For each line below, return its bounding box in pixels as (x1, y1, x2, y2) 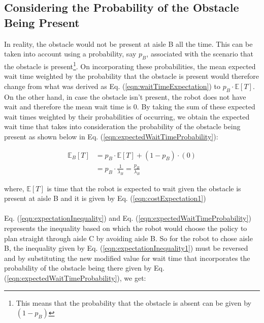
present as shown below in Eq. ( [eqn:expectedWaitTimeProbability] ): (4, 131, 218, 141)
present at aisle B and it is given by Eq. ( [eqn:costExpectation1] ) (4, 193, 206, 203)
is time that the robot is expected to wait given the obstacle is (47, 183, 241, 193)
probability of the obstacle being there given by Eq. (4, 262, 164, 273)
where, (4, 183, 24, 193)
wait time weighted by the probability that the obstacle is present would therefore (4, 71, 259, 81)
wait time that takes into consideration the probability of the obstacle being (4, 121, 241, 132)
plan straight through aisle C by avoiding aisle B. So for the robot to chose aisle (4, 232, 253, 243)
